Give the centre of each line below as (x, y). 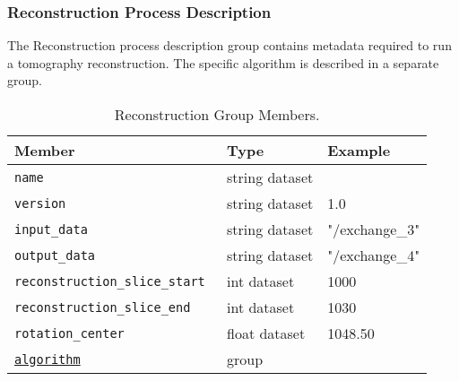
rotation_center (69, 333)
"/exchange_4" (374, 255)
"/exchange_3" (374, 229)
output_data (55, 255)
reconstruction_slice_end (103, 307)
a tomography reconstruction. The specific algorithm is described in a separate (223, 62)
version (40, 203)
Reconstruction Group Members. (217, 114)
